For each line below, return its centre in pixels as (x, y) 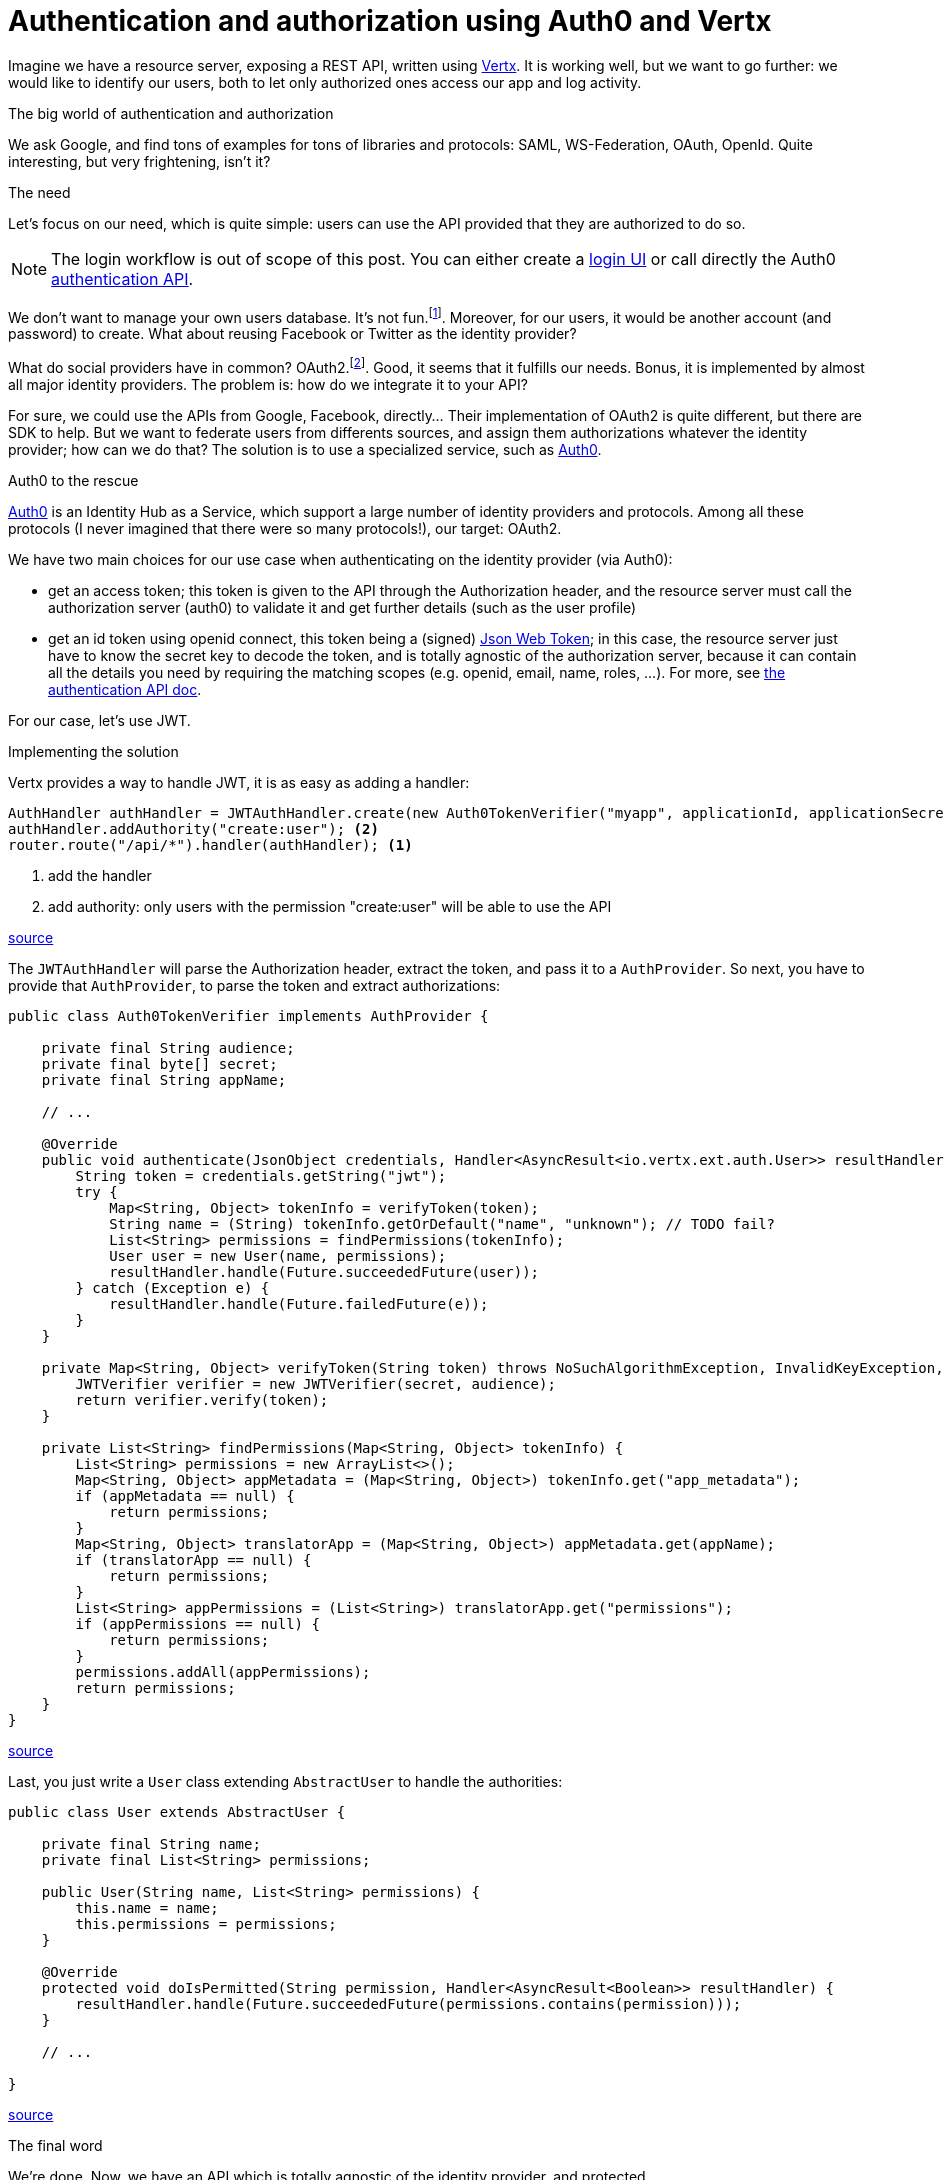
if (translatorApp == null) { (193, 1560)
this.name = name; (147, 1908)
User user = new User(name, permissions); (278, 1256)
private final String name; (151, 1844)
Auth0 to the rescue (73, 481)
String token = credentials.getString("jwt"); (261, 1176)
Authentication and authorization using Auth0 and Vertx (390, 21)
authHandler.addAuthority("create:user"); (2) (193, 829)
